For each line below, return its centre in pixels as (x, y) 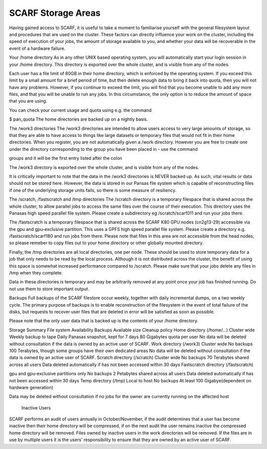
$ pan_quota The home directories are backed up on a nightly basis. (79, 119)
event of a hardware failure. (37, 48)
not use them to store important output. (49, 289)
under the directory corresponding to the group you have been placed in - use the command (103, 149)
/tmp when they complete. (36, 273)
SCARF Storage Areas (55, 13)
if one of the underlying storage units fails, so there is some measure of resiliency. (93, 190)
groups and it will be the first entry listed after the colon (66, 158)
